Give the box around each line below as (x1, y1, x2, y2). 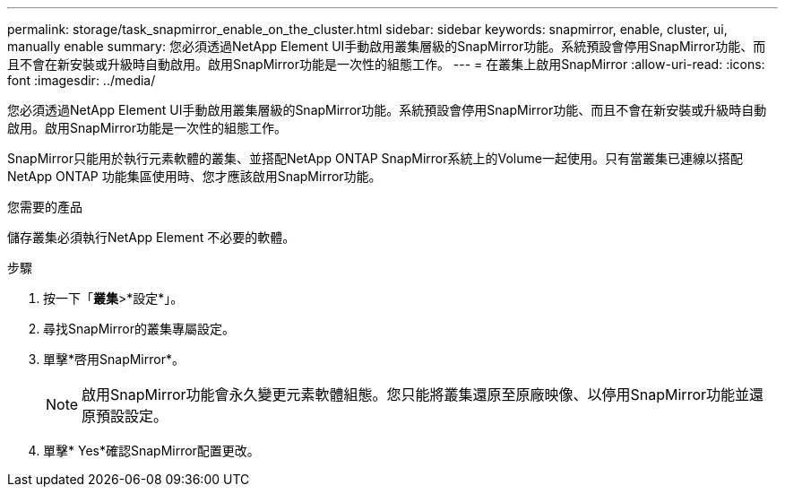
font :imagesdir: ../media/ (7, 73, 156, 88)
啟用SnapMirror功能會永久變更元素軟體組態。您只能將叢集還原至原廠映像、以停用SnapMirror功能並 (82, 386, 750, 403)
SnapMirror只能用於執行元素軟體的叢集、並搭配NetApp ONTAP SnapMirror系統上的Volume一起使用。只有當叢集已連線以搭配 (7, 151, 743, 166)
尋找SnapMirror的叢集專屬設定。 (43, 321, 235, 336)
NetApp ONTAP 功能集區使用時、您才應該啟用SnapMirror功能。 (7, 169, 382, 184)
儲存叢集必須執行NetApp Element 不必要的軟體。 (7, 230, 296, 245)
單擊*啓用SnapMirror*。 (43, 351, 185, 367)
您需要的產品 (7, 199, 82, 214)
